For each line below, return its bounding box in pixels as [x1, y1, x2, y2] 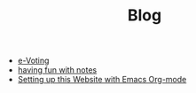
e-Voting [17, 55, 50, 66]
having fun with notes [17, 65, 98, 75]
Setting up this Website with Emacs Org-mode [17, 74, 187, 85]
